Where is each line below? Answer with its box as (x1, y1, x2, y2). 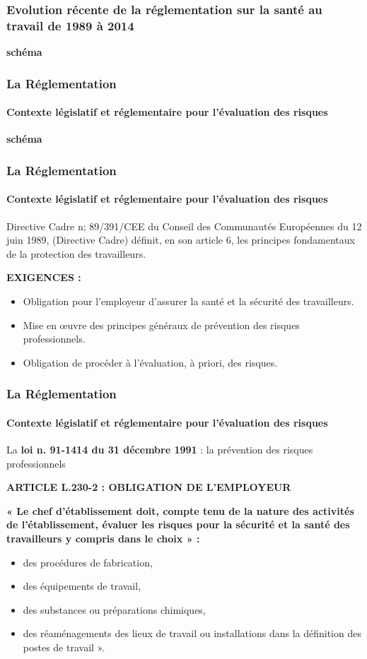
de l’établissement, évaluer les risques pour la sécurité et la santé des (6, 517, 350, 532)
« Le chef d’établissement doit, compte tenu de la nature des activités (6, 503, 354, 518)
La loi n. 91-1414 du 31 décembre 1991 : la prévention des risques (6, 442, 313, 456)
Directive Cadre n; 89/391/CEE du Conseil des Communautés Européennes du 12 (6, 218, 362, 233)
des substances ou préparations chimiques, (23, 602, 206, 617)
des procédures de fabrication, (23, 554, 153, 569)
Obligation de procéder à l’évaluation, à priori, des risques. (23, 355, 278, 369)
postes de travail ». (23, 639, 105, 654)
